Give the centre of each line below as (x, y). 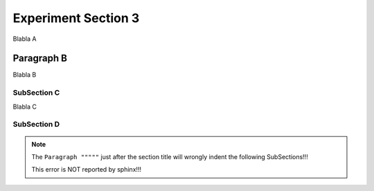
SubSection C (36, 93)
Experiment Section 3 (76, 18)
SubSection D (36, 125)
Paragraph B (40, 58)
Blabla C (25, 107)
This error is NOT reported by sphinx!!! (87, 170)
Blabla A (25, 39)
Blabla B (25, 75)
